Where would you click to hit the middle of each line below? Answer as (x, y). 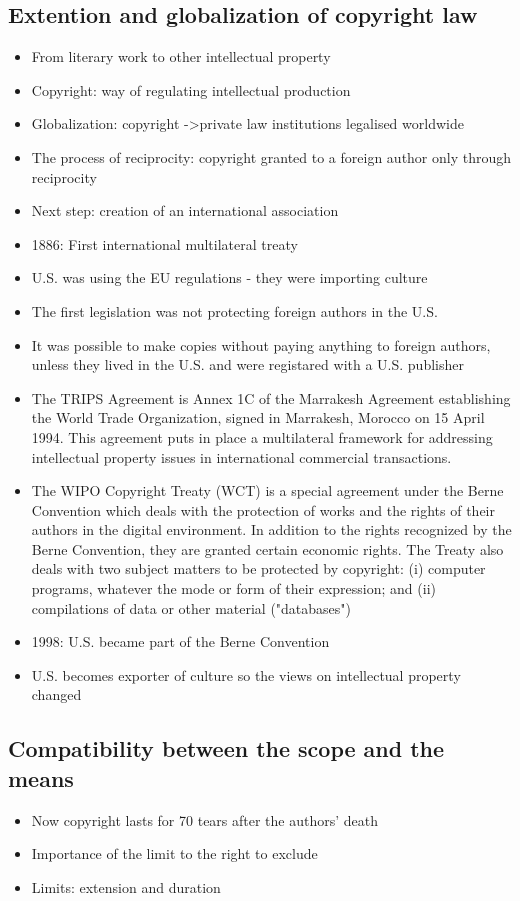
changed (56, 694)
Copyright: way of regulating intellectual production (191, 89)
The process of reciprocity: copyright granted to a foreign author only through (271, 156)
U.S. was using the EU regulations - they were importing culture (229, 277)
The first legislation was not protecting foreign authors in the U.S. (234, 310)
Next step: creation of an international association (185, 210)
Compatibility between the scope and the (226, 748)
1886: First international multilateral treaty (164, 243)
